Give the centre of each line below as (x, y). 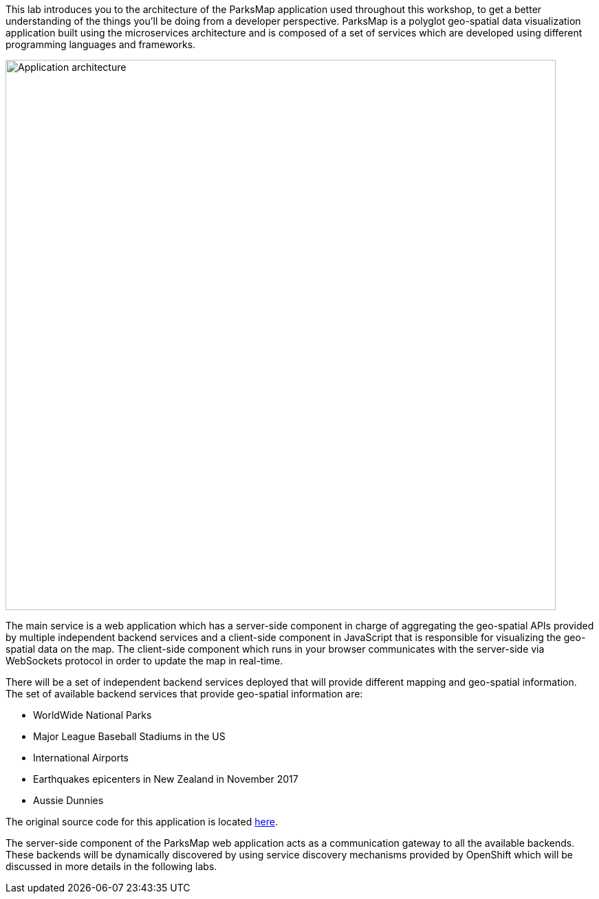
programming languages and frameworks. (101, 44)
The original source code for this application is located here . (142, 822)
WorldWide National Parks (92, 715)
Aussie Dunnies (68, 800)
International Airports (81, 758)
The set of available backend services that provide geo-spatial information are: (184, 694)
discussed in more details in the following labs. (111, 866)
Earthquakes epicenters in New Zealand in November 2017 (166, 779)
